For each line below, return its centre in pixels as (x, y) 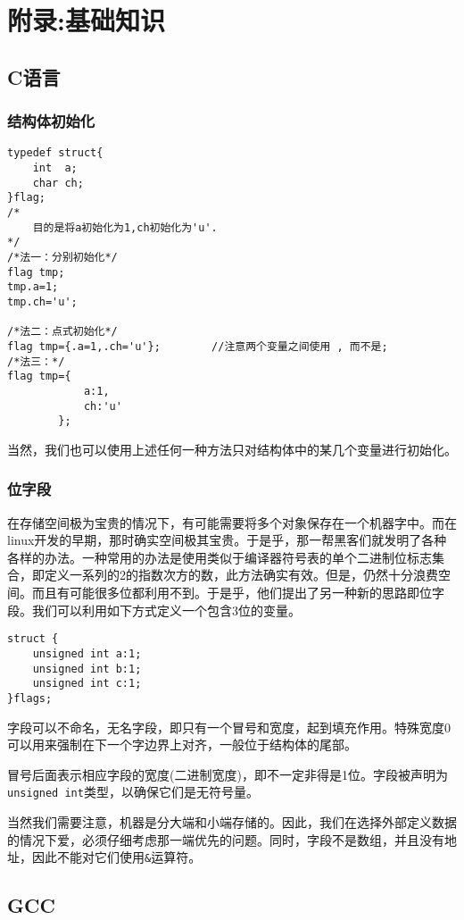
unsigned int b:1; (87, 669)
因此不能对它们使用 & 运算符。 (116, 857)
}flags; (30, 698)
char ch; (58, 183)
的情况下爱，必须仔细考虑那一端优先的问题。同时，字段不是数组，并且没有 (226, 839)
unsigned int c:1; (87, 684)
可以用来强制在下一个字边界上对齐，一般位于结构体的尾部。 (182, 744)
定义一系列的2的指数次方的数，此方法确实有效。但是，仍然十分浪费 (241, 575)
